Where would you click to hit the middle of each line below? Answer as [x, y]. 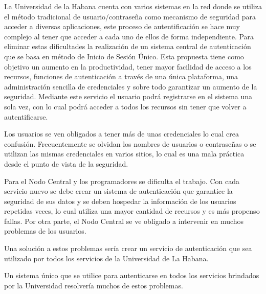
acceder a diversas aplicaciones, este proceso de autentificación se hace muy [122, 26]
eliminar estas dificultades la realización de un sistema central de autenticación [128, 46]
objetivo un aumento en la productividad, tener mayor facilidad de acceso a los [128, 66]
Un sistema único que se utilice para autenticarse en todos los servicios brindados [132, 275]
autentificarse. [26, 116]
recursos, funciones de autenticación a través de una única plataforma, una [121, 76]
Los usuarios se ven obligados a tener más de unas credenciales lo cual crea [122, 134]
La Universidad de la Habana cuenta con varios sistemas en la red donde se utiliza [133, 6]
